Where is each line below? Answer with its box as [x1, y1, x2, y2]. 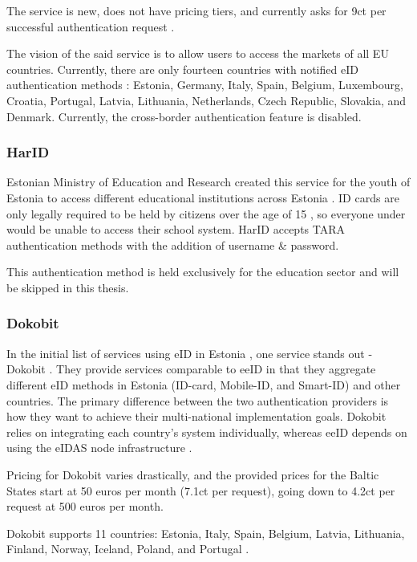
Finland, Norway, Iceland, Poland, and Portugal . [6, 540, 249, 557]
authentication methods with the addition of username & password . [6, 236, 339, 253]
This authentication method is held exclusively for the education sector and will [6, 263, 399, 280]
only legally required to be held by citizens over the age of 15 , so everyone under [6, 205, 406, 222]
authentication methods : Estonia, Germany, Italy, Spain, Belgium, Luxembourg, [6, 76, 403, 93]
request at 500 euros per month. [6, 498, 164, 515]
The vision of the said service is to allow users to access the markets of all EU [6, 45, 389, 62]
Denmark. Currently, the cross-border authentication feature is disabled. [6, 108, 362, 124]
